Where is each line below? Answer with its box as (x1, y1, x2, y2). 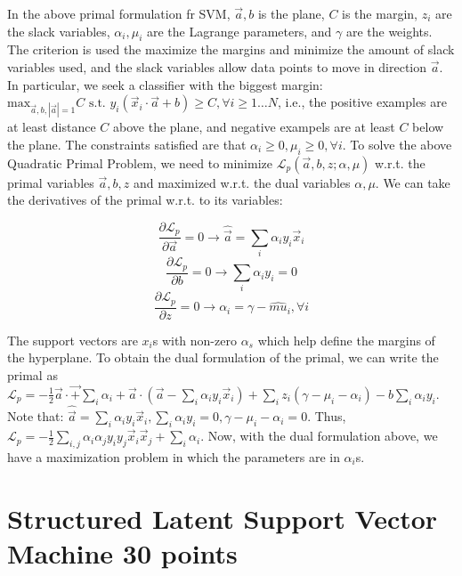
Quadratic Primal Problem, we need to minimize (7, 153, 273, 172)
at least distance (7, 118, 96, 136)
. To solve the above (342, 134, 452, 153)
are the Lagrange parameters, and (147, 21, 332, 40)
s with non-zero (152, 330, 237, 349)
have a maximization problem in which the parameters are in (7, 447, 340, 466)
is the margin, (342, 4, 417, 22)
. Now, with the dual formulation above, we (200, 426, 438, 445)
